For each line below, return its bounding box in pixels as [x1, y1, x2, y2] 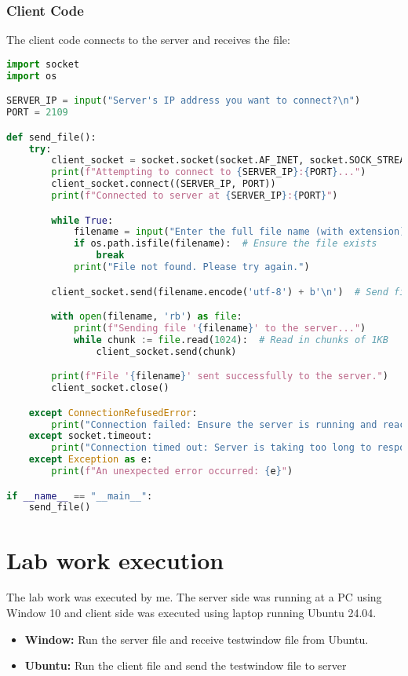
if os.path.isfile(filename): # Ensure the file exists [73, 238, 377, 250]
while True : [51, 214, 114, 226]
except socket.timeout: [28, 430, 153, 442]
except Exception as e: [28, 454, 153, 466]
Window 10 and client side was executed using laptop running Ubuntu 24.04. [6, 605, 377, 621]
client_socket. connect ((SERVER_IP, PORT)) [51, 178, 276, 190]
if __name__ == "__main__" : [6, 490, 153, 502]
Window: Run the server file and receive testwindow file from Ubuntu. [24, 630, 369, 647]
